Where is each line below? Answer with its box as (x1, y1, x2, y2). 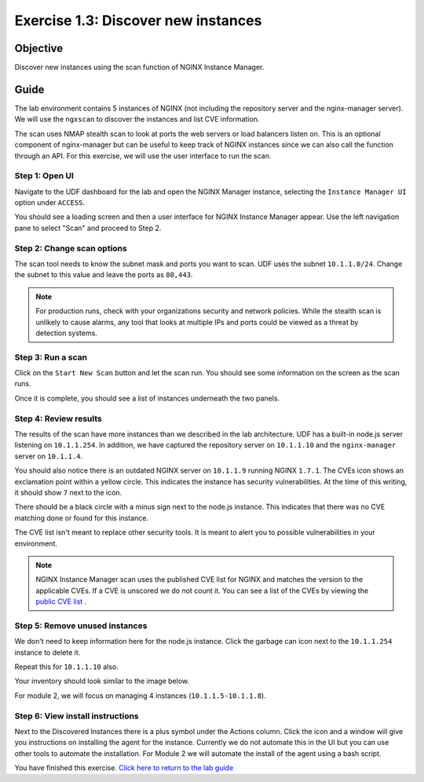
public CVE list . (35, 597, 87, 606)
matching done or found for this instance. (14, 513, 149, 522)
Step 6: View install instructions (14, 711, 139, 722)
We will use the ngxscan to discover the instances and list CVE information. (14, 115, 260, 124)
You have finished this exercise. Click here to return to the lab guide (14, 763, 234, 773)
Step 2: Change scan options (14, 243, 127, 254)
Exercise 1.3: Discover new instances (14, 12, 262, 29)
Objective (14, 42, 64, 55)
